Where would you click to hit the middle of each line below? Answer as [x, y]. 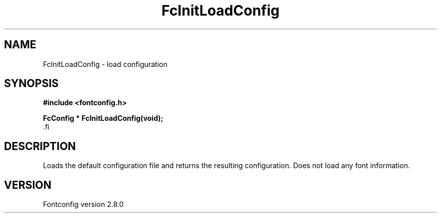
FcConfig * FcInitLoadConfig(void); [103, 118]
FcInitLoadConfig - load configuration [105, 64]
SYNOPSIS [31, 84]
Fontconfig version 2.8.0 [83, 204]
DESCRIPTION [40, 146]
